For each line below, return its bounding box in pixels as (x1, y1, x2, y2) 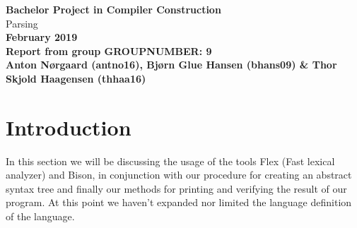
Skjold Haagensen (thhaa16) (6, 71, 146, 85)
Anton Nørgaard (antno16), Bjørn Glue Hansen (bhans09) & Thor (6, 57, 337, 72)
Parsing (6, 16, 38, 30)
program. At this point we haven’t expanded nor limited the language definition (6, 195, 352, 210)
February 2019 (6, 30, 78, 44)
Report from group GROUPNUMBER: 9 (6, 43, 212, 58)
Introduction (6, 112, 131, 141)
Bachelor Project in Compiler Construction (6, 2, 221, 16)
